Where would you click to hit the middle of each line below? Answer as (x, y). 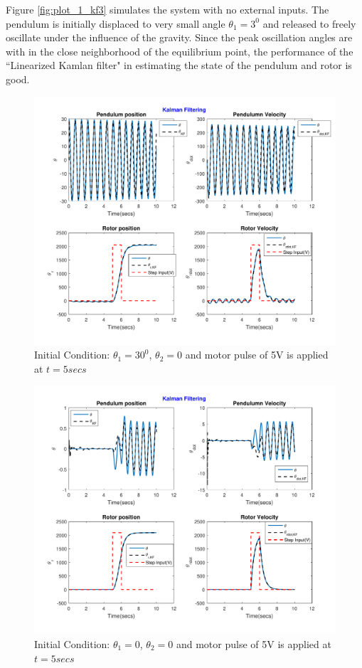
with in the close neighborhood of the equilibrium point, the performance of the (180, 51)
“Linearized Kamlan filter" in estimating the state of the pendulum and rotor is (179, 65)
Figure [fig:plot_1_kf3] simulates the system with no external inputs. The (167, 9)
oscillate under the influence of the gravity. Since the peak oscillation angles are (179, 37)
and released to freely (309, 23)
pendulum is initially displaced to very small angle (116, 23)
